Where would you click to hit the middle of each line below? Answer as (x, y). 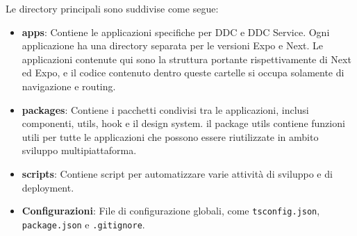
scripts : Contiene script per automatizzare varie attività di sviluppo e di (177, 173)
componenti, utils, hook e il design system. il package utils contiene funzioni (183, 123)
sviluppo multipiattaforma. (79, 150)
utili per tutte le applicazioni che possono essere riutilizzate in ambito (170, 136)
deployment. (48, 187)
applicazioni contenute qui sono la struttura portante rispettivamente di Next (186, 59)
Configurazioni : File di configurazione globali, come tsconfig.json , (171, 211)
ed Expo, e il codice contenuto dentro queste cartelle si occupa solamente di (183, 73)
